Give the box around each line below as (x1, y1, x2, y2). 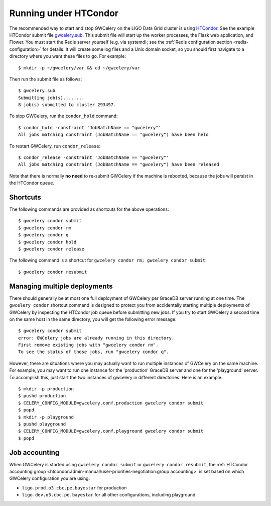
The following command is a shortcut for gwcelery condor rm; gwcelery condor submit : (9, 257, 207, 264)
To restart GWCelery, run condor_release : (9, 143, 101, 149)
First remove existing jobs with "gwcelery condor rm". (18, 342, 159, 348)
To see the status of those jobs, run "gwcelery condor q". (18, 349, 169, 355)
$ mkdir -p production (18, 386, 74, 392)
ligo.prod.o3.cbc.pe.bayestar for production (22, 484, 127, 490)
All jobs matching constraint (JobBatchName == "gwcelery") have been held (18, 132, 209, 138)
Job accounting (9, 448, 60, 457)
